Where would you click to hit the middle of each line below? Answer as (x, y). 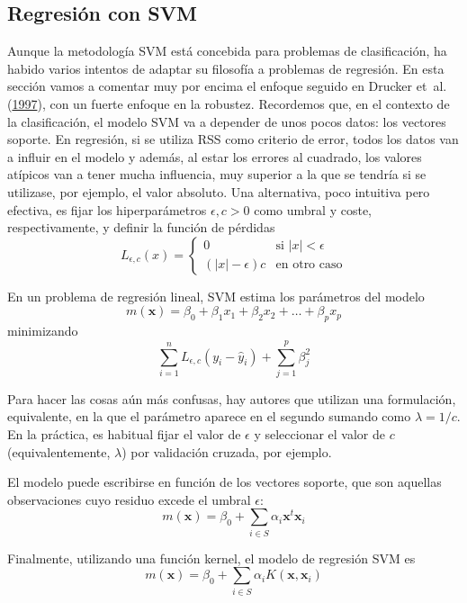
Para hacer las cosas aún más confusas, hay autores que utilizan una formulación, (232, 398)
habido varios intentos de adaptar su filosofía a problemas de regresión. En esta (226, 68)
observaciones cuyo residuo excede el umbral (129, 499)
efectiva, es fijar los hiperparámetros (107, 209)
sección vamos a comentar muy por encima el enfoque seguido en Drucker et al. (227, 86)
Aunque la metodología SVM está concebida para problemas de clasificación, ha (227, 51)
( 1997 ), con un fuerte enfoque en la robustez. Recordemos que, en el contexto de (229, 103)
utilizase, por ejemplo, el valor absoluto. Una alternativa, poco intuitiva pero (219, 191)
